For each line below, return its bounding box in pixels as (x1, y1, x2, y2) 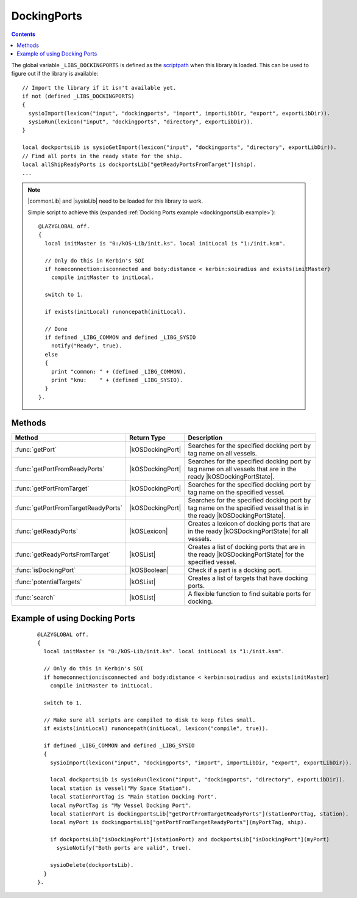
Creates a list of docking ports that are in (188, 542, 305, 551)
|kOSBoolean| (129, 565, 169, 574)
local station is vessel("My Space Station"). (49, 784, 192, 792)
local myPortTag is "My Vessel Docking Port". (49, 802, 192, 809)
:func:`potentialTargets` (15, 578, 82, 586)
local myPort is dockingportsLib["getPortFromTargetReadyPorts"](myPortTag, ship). (49, 819, 308, 826)
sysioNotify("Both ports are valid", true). (56, 844, 192, 852)
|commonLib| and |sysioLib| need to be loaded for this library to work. (27, 197, 203, 205)
